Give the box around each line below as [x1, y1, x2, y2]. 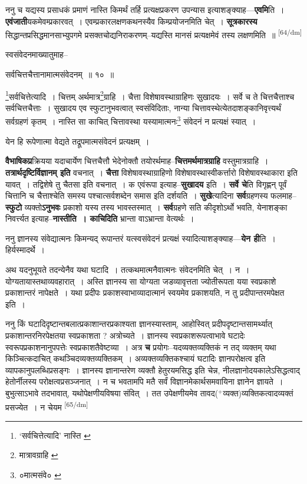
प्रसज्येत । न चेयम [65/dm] [5, 399, 88, 413]
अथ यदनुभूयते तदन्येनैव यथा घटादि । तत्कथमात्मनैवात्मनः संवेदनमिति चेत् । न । [5, 263, 250, 276]
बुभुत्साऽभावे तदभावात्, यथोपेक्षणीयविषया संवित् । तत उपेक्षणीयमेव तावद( [5, 387, 219, 399]
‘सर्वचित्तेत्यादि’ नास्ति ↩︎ [19, 429, 91, 441]
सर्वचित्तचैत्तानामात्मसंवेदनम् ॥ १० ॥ [5, 68, 114, 81]
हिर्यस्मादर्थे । [5, 243, 45, 256]
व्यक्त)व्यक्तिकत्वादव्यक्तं [223, 387, 293, 399]
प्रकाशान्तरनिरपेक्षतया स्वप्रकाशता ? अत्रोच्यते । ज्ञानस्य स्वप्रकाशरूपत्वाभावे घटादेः [5, 329, 245, 342]
